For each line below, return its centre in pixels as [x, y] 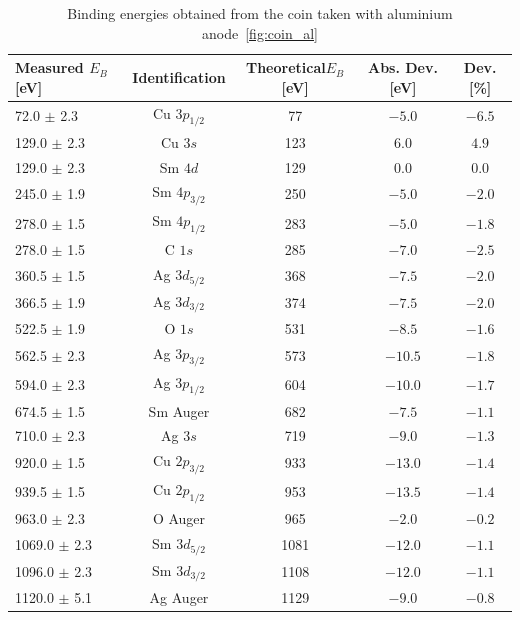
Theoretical [285, 67]
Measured [49, 67]
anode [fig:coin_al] [260, 32]
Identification [179, 76]
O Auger [179, 518]
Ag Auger [179, 596]
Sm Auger [179, 410]
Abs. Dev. [402, 67]
